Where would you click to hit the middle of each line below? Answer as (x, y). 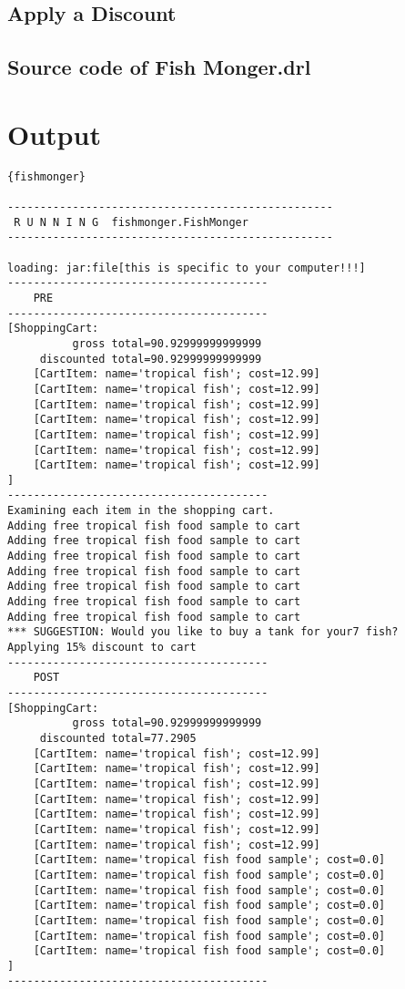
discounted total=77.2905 (118, 738)
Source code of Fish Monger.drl (159, 67)
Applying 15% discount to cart (102, 648)
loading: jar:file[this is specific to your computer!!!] (187, 268)
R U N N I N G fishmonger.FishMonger (131, 222)
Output (54, 134)
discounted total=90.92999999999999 (151, 359)
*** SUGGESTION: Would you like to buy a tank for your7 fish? (203, 632)
